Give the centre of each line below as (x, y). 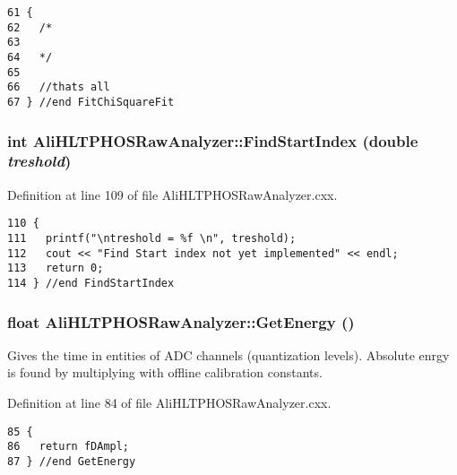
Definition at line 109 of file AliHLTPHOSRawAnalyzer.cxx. (172, 194)
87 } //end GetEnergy (72, 461)
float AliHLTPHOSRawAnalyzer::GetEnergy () (181, 321)
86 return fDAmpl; (69, 447)
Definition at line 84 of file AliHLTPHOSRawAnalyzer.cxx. (169, 403)
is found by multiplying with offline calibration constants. (165, 372)
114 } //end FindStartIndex (91, 283)
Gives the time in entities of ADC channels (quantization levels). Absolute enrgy (228, 354)
